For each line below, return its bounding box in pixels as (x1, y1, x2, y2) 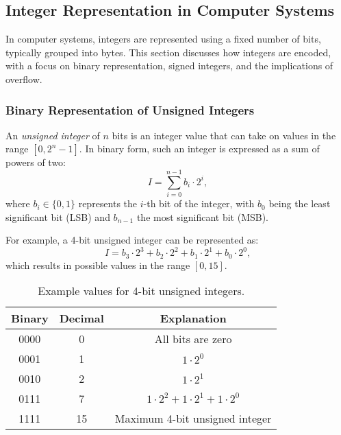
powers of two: (5, 155, 66, 169)
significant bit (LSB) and (5, 209, 110, 224)
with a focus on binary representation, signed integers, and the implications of (5, 58, 333, 73)
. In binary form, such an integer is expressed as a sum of (79, 141, 320, 156)
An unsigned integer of (5, 128, 100, 142)
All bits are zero (154, 331, 232, 347)
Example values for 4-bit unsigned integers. (38, 283, 245, 299)
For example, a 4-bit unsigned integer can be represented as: (5, 233, 259, 247)
